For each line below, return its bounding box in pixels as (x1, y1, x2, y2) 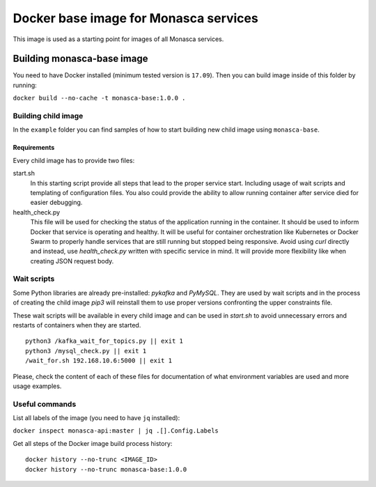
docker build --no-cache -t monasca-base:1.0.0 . (13, 94, 186, 102)
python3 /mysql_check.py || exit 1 (25, 347, 147, 355)
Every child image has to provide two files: (13, 156, 135, 164)
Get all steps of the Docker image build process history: (13, 439, 173, 447)
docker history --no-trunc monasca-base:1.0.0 (25, 465, 187, 473)
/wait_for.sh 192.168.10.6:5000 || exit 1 (25, 357, 173, 365)
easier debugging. (30, 199, 83, 207)
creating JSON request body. (30, 256, 114, 265)
